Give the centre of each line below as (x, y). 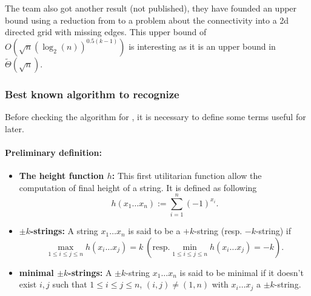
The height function (62, 175)
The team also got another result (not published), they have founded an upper (151, 8)
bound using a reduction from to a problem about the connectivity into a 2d (147, 20)
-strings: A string (64, 231)
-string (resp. (218, 231)
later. (15, 128)
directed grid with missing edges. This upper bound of (106, 32)
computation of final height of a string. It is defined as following (138, 187)
